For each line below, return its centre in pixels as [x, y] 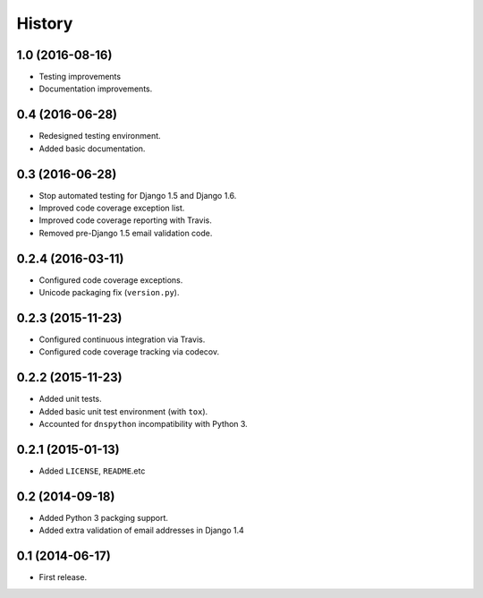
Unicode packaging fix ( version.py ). [109, 293]
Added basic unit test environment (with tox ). [123, 411]
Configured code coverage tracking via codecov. [129, 352]
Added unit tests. [70, 399]
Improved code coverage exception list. [112, 208]
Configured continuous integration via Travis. [122, 339]
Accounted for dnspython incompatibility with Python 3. [143, 424]
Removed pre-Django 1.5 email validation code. [126, 233]
